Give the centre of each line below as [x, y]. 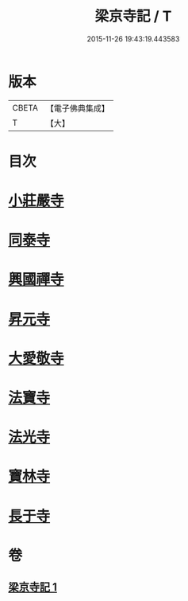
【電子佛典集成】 [77, 108]
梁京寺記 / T [133, 16]
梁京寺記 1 [33, 587]
